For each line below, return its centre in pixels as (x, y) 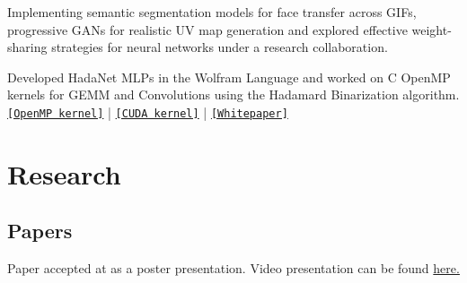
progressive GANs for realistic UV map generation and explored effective (207, 29)
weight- (432, 29)
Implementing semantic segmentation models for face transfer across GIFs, (212, 12)
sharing (27, 47)
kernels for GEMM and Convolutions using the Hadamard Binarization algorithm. (233, 94)
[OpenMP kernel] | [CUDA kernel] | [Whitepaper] (148, 111)
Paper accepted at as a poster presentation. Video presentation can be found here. (233, 268)
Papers (40, 231)
